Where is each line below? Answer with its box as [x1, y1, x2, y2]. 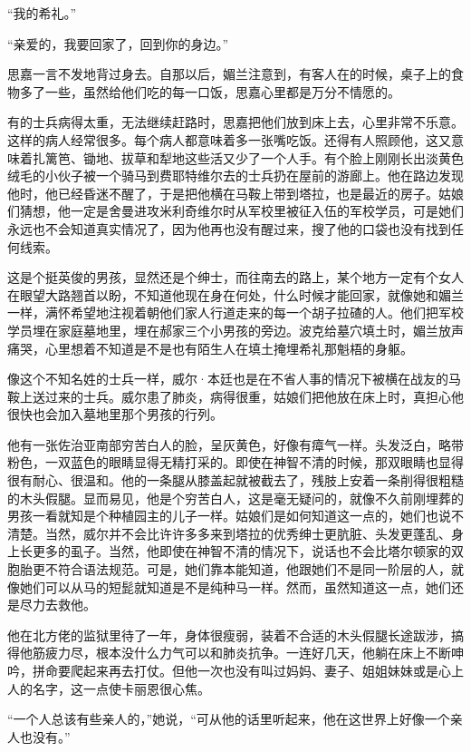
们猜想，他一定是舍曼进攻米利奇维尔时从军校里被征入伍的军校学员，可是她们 [7, 201, 464, 220]
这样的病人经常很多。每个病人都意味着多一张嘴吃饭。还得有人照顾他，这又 [7, 130, 451, 149]
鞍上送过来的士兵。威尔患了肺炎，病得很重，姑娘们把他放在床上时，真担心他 [7, 386, 464, 405]
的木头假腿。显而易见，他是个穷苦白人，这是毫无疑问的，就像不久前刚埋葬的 [7, 488, 464, 507]
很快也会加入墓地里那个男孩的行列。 [7, 405, 223, 424]
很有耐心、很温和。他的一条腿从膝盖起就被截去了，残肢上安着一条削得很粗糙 [7, 471, 464, 490]
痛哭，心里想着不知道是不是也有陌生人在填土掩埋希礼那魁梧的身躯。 [7, 338, 413, 357]
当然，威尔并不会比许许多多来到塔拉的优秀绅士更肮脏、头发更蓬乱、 [44, 523, 451, 542]
